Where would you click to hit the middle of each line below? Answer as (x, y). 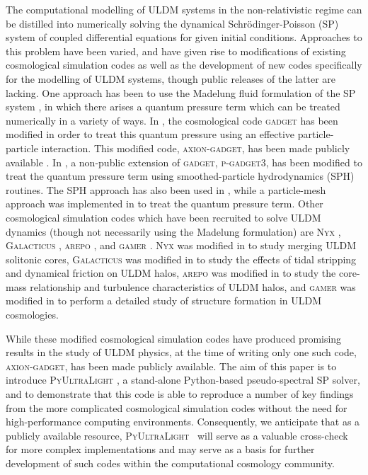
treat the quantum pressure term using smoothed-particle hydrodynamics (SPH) (180, 176)
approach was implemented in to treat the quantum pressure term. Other (165, 204)
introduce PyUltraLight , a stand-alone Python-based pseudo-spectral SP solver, (183, 380)
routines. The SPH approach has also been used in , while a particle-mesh (166, 189)
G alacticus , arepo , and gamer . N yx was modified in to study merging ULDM (181, 245)
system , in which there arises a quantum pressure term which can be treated (173, 107)
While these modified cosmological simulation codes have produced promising (174, 338)
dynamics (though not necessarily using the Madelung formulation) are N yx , (173, 231)
